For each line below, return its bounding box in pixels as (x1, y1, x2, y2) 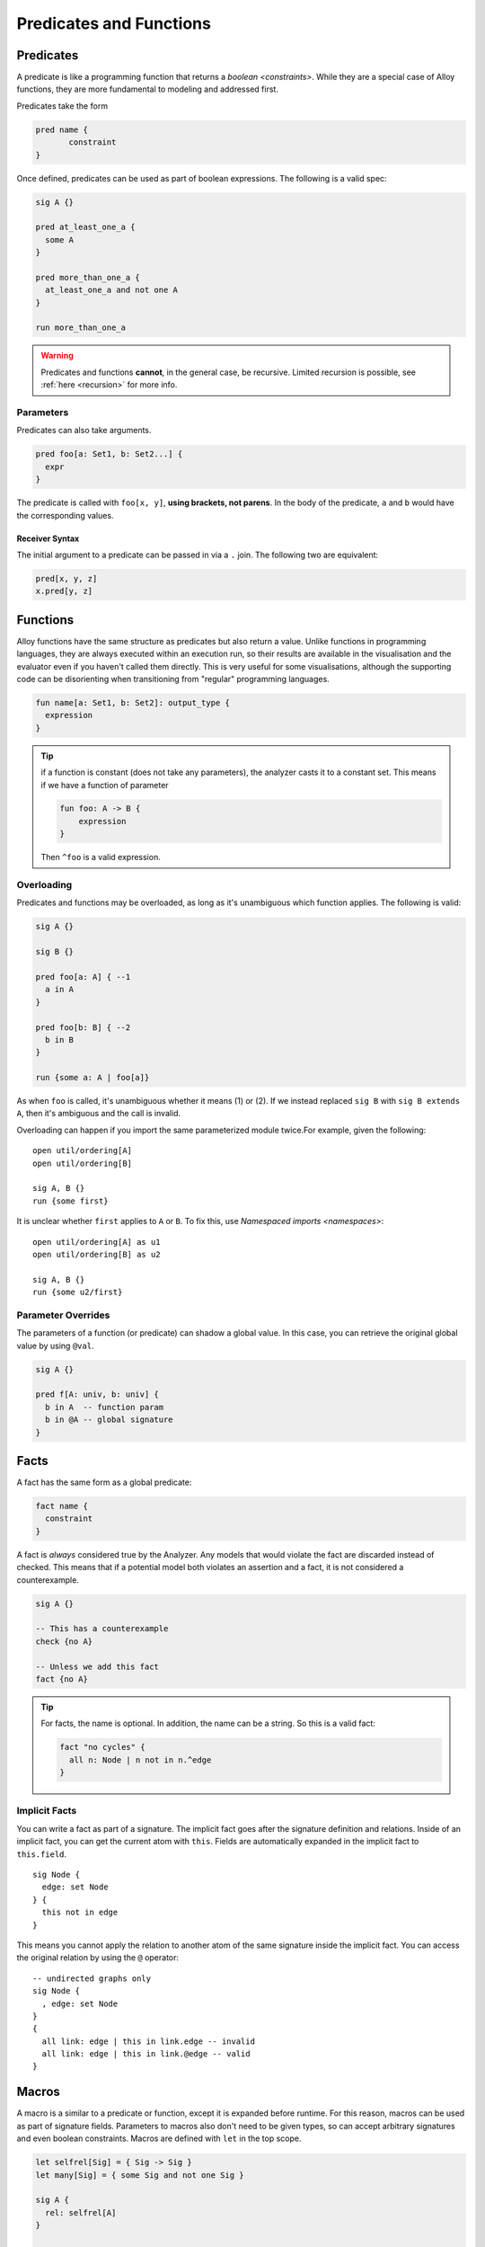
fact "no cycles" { (59, 1742, 145, 1753)
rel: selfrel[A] (45, 2207, 117, 2217)
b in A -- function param (45, 1402, 164, 1412)
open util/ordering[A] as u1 (32, 1237, 161, 1247)
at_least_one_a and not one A (45, 285, 179, 296)
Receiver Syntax (16, 533, 80, 544)
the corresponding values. (16, 510, 114, 520)
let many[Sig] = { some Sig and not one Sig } (35, 2170, 244, 2180)
